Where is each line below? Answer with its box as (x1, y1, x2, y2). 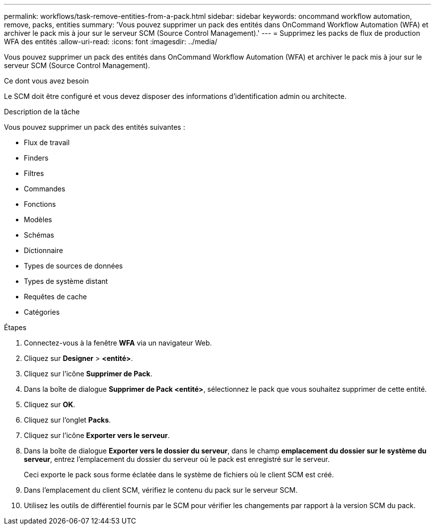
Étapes (4, 323, 27, 332)
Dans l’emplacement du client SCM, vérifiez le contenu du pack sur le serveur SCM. (24, 486, 298, 494)
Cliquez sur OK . (24, 400, 75, 409)
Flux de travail (24, 138, 70, 147)
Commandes (24, 184, 66, 193)
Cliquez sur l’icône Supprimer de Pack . (24, 369, 152, 378)
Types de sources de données (24, 262, 123, 270)
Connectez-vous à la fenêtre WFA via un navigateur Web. (24, 339, 212, 347)
